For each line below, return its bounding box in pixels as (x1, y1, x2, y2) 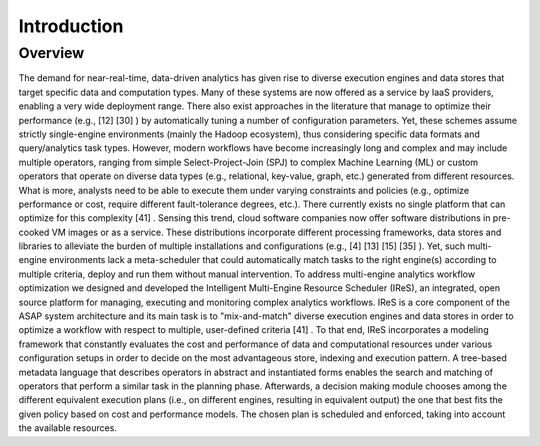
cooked (18, 226, 50, 238)
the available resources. (18, 422, 117, 434)
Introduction (18, 15, 124, 37)
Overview (18, 44, 85, 62)
